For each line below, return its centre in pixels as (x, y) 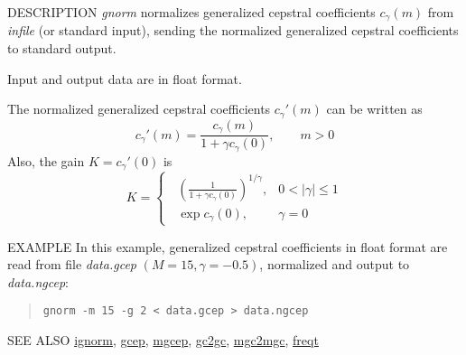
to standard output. (62, 48)
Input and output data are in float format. (125, 78)
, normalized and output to (335, 264)
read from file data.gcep (72, 264)
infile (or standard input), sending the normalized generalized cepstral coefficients (233, 30)
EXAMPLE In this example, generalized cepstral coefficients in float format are (228, 246)
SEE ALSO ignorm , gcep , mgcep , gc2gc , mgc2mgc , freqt (163, 340)
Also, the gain (46, 160)
